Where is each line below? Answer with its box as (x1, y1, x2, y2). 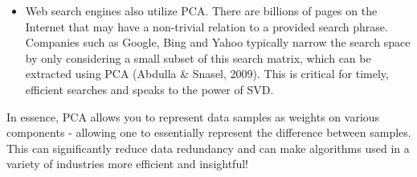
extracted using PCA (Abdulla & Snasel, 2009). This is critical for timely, (25, 65, 389, 82)
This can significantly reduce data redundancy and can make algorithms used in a (6, 139, 410, 156)
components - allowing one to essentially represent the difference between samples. (6, 124, 411, 141)
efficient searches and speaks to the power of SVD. (25, 80, 274, 97)
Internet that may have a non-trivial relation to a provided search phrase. (25, 18, 388, 35)
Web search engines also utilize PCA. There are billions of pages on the (25, 2, 378, 19)
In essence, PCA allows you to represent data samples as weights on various (6, 108, 380, 125)
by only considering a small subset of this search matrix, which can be (25, 49, 371, 66)
